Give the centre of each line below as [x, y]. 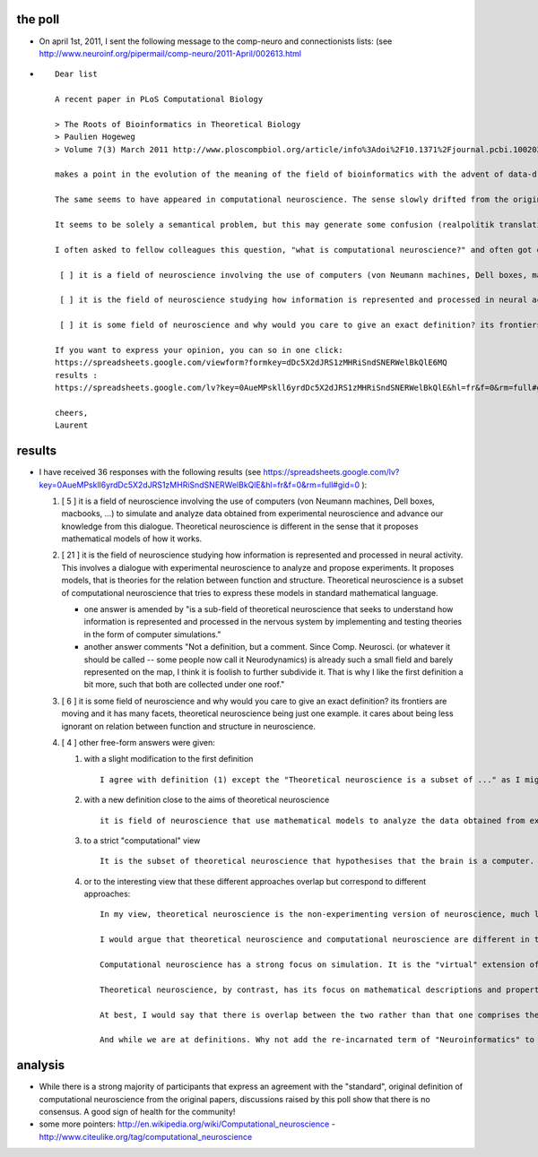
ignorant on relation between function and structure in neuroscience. [189, 726]
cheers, [72, 413]
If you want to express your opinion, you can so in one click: [200, 350]
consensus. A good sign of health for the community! [137, 1112]
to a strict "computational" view [142, 840]
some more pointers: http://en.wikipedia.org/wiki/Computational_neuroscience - [187, 1124]
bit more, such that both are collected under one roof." [184, 685]
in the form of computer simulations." [152, 634]
